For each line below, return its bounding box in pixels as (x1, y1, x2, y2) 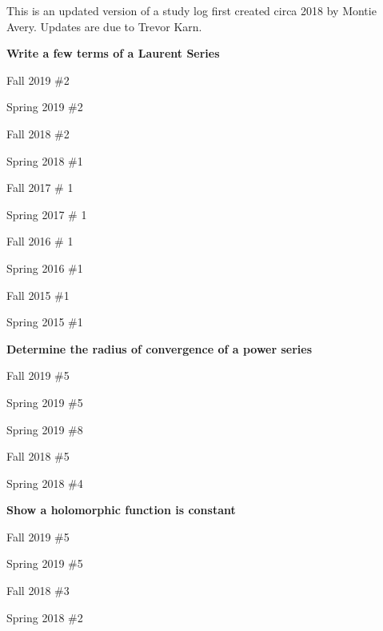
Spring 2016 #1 (6, 259, 83, 276)
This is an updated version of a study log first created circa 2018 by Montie (6, 2, 377, 18)
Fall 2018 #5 (6, 448, 70, 465)
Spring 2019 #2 (6, 98, 83, 115)
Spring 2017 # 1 (6, 206, 87, 222)
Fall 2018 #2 (6, 125, 70, 142)
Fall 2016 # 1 (6, 233, 74, 250)
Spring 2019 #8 (6, 421, 83, 437)
